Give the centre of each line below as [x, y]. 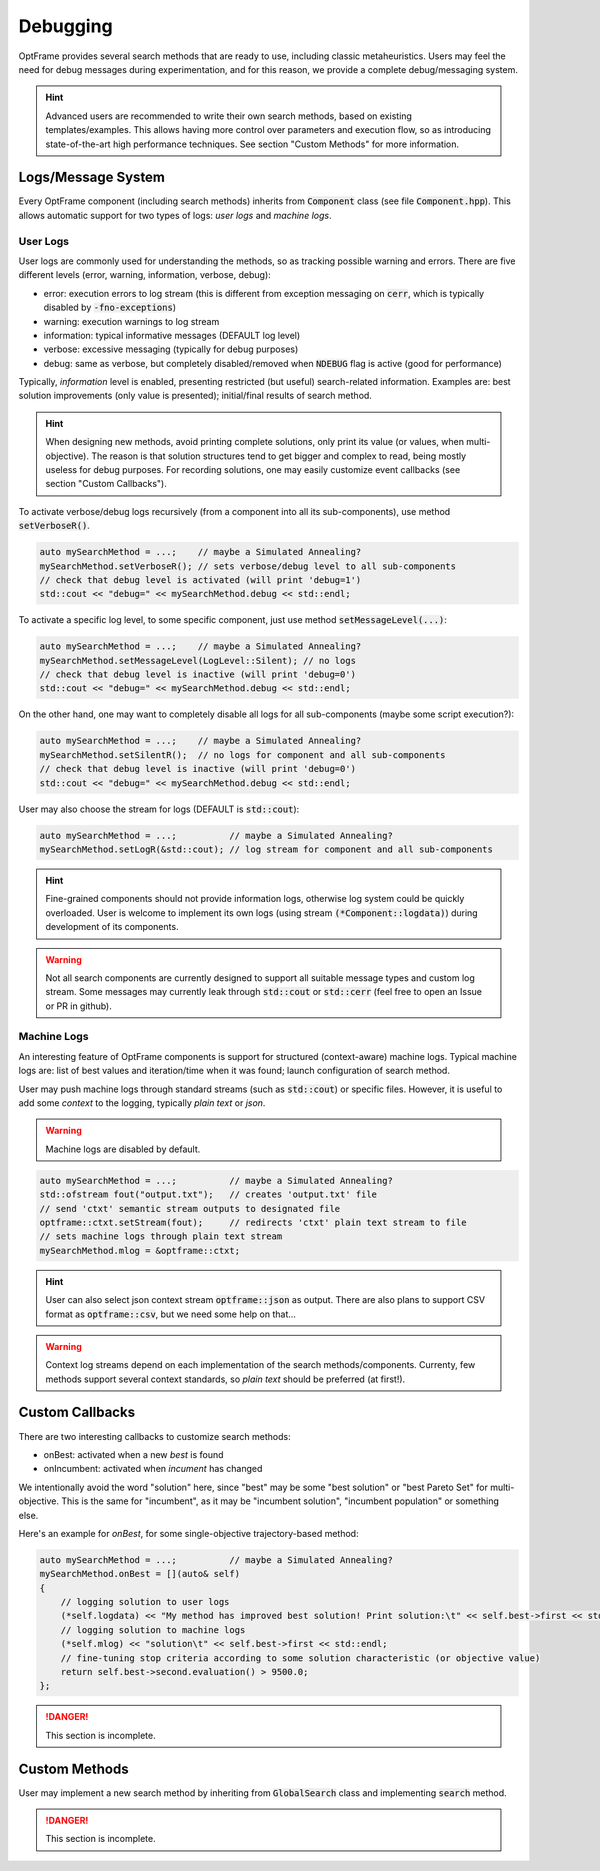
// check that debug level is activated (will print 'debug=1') [200, 579]
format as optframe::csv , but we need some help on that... [171, 1314]
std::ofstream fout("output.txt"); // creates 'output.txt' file [208, 1194]
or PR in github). [78, 1006]
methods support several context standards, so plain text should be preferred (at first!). [225, 1379]
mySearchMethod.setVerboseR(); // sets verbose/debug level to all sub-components [248, 566]
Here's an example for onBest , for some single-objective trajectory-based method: [188, 1533]
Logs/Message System [91, 177]
